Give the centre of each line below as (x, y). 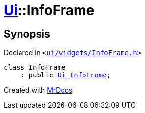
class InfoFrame (35, 67)
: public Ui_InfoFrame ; (66, 75)
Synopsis (27, 34)
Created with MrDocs (38, 90)
